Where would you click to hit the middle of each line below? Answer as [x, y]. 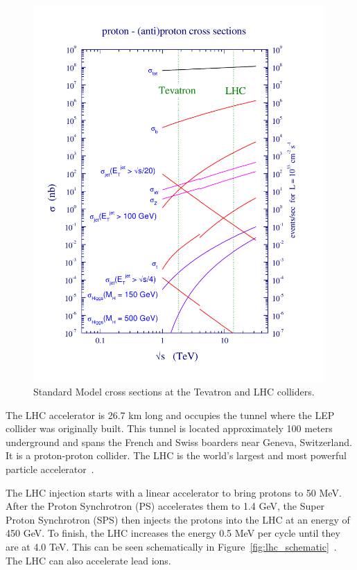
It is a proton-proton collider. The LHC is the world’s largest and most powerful [176, 455]
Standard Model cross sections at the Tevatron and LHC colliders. [174, 391]
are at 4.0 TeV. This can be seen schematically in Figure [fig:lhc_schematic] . [171, 546]
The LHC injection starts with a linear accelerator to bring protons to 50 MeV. [174, 492]
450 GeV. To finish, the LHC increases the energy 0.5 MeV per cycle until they [173, 533]
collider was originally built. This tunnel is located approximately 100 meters [169, 428]
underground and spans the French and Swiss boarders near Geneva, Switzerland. [179, 442]
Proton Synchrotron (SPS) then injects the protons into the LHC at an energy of [178, 519]
